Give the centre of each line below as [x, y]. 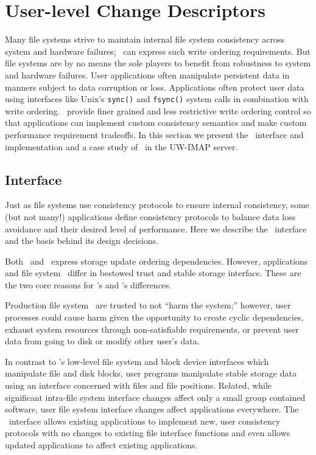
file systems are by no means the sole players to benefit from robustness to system [158, 63]
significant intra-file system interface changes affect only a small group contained [155, 397]
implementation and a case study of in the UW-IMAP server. [121, 146]
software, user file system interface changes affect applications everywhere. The [152, 409]
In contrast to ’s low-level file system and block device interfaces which [137, 361]
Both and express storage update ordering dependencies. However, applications [156, 261]
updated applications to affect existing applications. [101, 445]
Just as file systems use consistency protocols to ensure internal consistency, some [157, 205]
